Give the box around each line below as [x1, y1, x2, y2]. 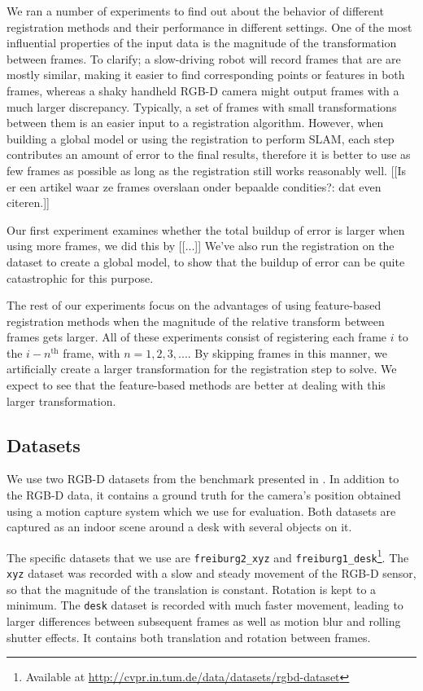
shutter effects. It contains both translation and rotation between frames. [7, 628, 371, 645]
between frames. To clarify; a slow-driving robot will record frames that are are [7, 50, 401, 67]
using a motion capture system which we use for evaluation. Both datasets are [7, 502, 396, 519]
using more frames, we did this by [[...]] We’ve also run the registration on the [7, 237, 395, 254]
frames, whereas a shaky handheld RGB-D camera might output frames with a [7, 81, 399, 99]
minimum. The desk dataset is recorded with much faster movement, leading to [7, 596, 403, 614]
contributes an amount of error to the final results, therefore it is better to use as [7, 146, 411, 163]
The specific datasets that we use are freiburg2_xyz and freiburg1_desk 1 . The [7, 546, 409, 566]
